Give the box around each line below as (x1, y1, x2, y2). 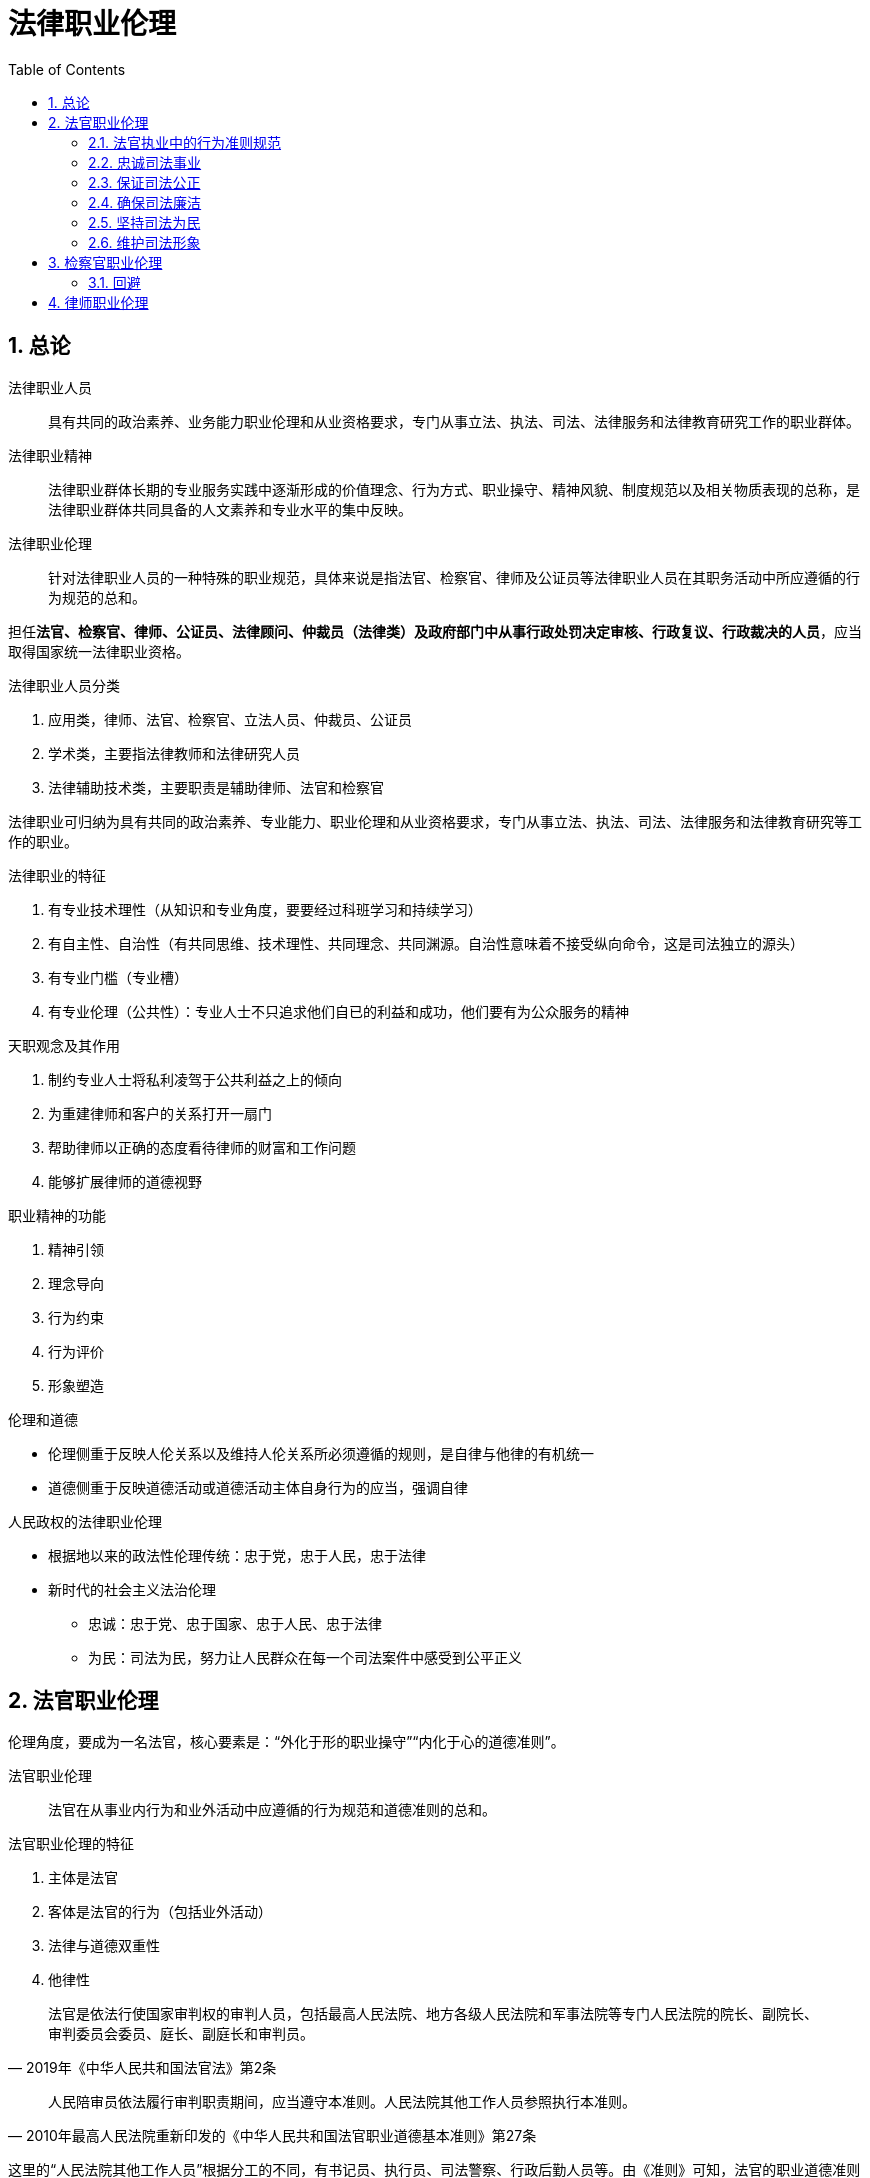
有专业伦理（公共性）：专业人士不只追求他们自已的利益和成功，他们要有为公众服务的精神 (48, 1002, 629, 1020)
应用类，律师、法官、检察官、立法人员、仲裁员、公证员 (48, 710, 412, 728)
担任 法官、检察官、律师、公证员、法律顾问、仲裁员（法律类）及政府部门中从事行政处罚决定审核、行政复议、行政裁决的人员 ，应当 (8, 622, 862, 640)
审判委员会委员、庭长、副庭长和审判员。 (48, 2025, 314, 2043)
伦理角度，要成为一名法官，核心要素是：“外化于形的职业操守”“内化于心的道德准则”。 (8, 1733, 565, 1751)
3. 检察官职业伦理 (48, 253, 163, 271)
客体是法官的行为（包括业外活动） (48, 1903, 272, 1921)
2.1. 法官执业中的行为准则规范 (88, 133, 282, 151)
